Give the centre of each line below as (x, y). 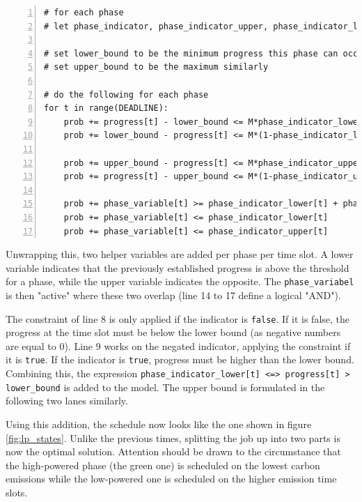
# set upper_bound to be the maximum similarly (156, 67)
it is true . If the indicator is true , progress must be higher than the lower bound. (180, 359)
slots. (17, 492)
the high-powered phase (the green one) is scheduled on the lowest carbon (163, 465)
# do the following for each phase (126, 94)
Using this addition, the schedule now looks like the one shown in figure (159, 424)
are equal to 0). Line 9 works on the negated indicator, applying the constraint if (178, 345)
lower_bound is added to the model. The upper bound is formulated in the (165, 387)
